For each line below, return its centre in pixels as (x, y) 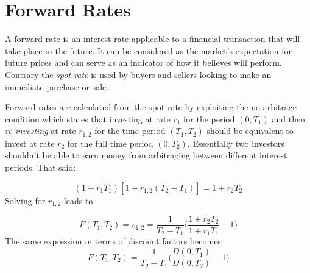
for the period (209, 119)
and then (288, 119)
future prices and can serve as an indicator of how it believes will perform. (143, 62)
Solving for (25, 200)
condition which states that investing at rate (88, 119)
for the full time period (110, 143)
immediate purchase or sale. (57, 86)
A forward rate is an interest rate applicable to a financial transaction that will (153, 39)
